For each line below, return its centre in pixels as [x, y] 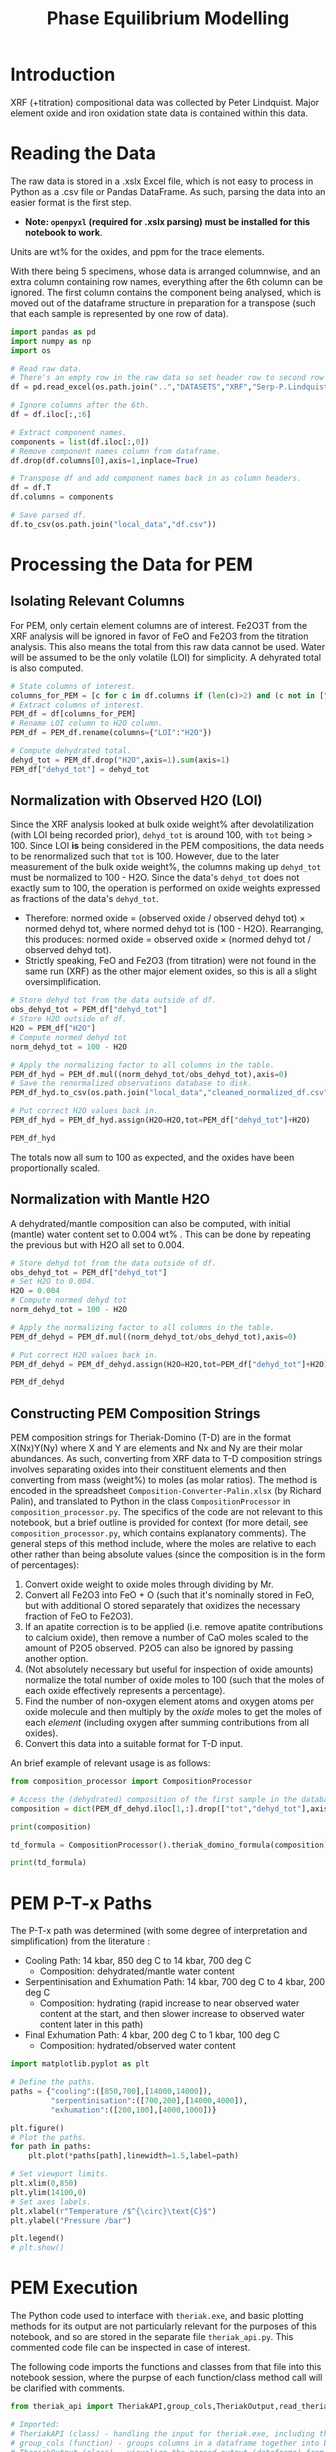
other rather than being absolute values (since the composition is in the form [168, 1554]
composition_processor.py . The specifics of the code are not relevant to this [166, 1512]
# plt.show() [37, 2248]
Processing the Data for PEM [131, 564]
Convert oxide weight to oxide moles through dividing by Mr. [149, 1584]
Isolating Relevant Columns [97, 601]
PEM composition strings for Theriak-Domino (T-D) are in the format [151, 1438]
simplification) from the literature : [80, 1941]
